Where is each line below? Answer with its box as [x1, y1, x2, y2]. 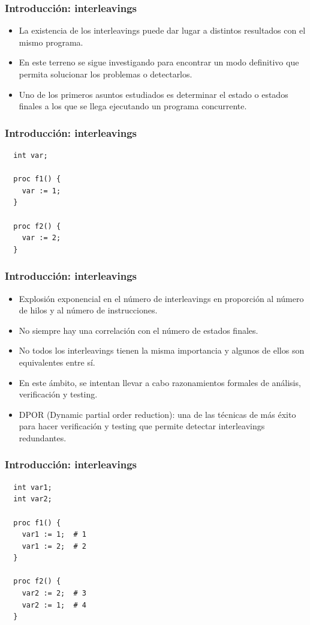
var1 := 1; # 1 [22, 530, 87, 539]
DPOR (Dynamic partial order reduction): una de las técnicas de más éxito [19, 408, 296, 420]
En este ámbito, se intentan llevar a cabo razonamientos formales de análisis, [19, 376, 301, 388]
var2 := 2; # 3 [22, 589, 87, 598]
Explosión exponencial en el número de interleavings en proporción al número [19, 292, 304, 304]
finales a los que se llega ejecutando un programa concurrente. [19, 100, 247, 112]
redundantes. [19, 431, 67, 444]
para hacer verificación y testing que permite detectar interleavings [19, 420, 265, 432]
